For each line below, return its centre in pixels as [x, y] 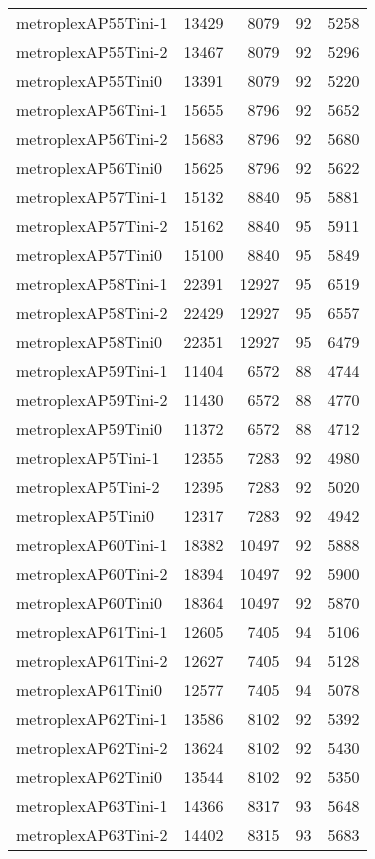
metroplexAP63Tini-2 [92, 834]
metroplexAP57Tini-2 [92, 225]
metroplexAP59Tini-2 [92, 399]
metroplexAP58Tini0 [89, 341]
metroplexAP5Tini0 [85, 515]
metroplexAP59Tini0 [89, 428]
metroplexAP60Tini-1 [92, 544]
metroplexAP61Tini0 [89, 689]
